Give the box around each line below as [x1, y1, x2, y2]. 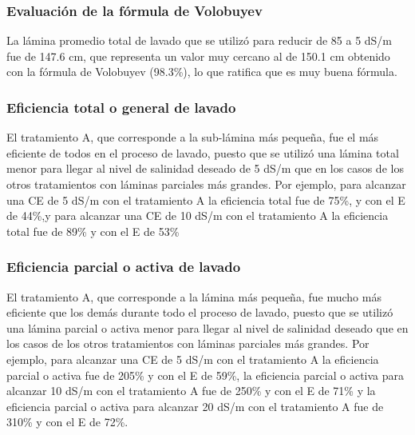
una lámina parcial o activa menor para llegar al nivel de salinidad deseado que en [6, 319, 409, 336]
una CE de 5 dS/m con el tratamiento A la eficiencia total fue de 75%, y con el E [6, 191, 405, 208]
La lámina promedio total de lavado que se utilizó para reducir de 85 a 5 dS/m [6, 32, 393, 49]
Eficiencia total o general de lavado [6, 97, 236, 117]
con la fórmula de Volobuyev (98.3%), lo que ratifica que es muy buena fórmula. [6, 63, 397, 80]
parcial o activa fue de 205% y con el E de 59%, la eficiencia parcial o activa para [6, 366, 405, 383]
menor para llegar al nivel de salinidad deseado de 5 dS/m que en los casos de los [6, 160, 404, 177]
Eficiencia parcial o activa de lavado [6, 257, 241, 277]
